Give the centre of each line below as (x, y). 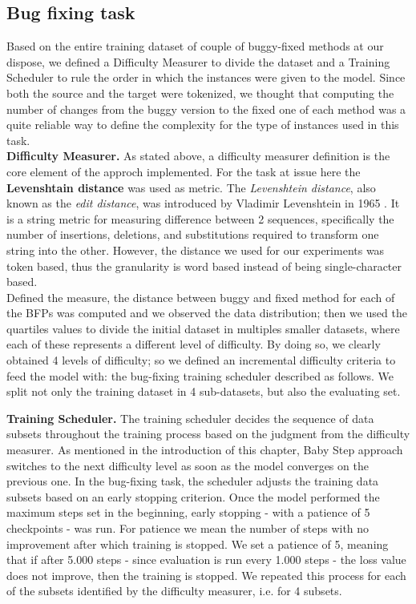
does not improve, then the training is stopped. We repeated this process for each (206, 575)
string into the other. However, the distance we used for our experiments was (196, 250)
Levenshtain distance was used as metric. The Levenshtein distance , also (191, 187)
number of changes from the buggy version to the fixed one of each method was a (206, 109)
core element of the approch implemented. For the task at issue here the (184, 171)
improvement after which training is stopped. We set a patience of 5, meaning (198, 544)
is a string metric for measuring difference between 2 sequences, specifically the (200, 218)
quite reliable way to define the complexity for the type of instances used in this (203, 125)
